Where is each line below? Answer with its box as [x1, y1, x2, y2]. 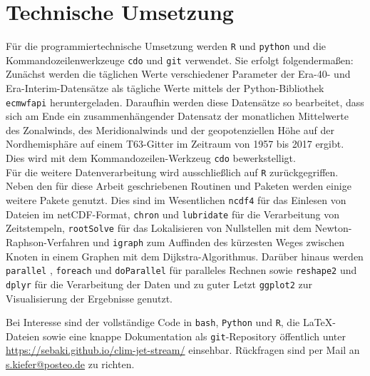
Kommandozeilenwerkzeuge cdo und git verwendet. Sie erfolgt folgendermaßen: [6, 52, 354, 67]
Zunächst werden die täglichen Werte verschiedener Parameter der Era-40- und [6, 66, 351, 81]
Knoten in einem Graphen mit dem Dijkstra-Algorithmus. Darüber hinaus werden [6, 248, 364, 263]
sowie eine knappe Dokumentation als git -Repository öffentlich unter [42, 328, 346, 343]
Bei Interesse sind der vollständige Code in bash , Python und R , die [6, 315, 300, 330]
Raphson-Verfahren [6, 234, 90, 249]
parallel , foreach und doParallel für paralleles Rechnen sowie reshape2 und [6, 263, 357, 278]
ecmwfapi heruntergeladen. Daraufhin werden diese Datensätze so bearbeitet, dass [6, 94, 364, 109]
